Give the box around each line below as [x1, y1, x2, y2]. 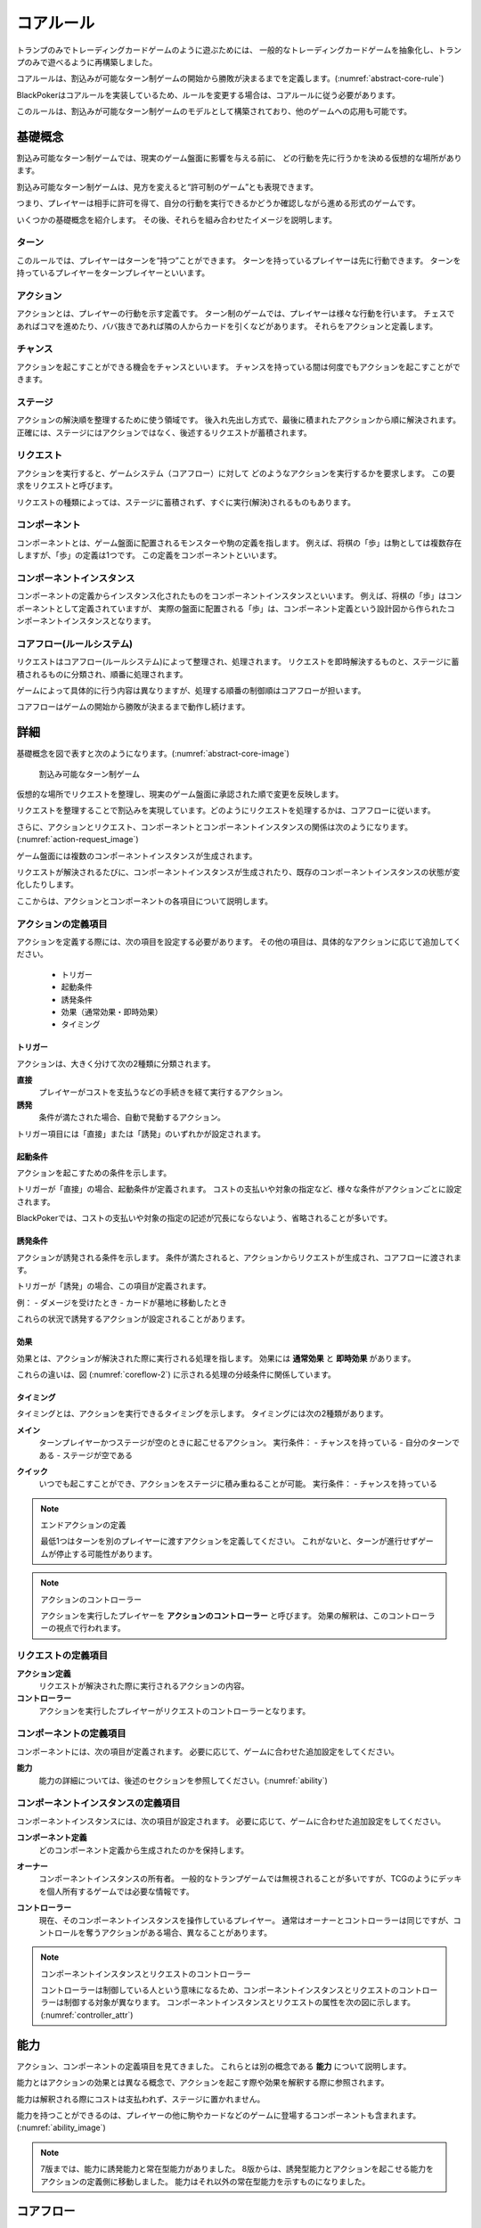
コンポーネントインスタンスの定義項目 [16, 1797, 181, 1809]
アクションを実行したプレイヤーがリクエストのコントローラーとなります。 [38, 1705, 311, 1716]
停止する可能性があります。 [55, 1548, 158, 1559]
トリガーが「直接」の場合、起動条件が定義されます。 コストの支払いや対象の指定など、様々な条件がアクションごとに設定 [16, 1184, 462, 1194]
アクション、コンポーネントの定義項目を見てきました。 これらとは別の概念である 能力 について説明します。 [16, 2060, 412, 2071]
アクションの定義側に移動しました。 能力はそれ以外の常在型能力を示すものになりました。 [40, 2175, 371, 2187]
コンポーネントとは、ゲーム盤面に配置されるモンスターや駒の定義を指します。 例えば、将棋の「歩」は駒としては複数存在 [16, 537, 462, 548]
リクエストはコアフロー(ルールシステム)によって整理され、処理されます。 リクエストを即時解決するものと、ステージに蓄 [16, 656, 460, 668]
